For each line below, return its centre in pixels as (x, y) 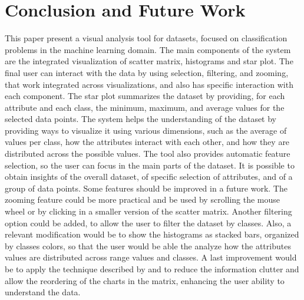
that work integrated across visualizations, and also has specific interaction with (149, 84)
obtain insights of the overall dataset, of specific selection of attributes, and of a (149, 177)
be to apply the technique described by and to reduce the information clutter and (152, 269)
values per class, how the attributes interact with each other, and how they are (147, 142)
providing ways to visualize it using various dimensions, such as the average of (146, 130)
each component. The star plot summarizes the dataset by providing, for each (145, 96)
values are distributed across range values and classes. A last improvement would (151, 257)
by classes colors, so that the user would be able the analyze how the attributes (148, 245)
